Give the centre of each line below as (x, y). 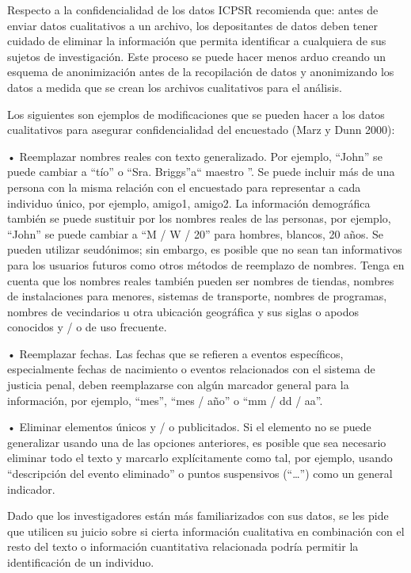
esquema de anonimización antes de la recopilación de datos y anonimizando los (201, 72)
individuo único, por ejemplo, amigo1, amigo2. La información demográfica (189, 202)
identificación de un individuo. (81, 562)
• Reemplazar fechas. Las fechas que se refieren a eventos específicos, (175, 353)
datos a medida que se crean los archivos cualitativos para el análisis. (175, 87)
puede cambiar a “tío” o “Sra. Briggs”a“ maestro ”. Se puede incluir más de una (201, 172)
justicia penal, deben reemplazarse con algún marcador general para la (178, 385)
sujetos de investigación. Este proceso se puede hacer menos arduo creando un (197, 56)
